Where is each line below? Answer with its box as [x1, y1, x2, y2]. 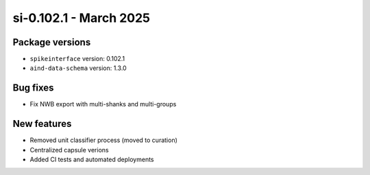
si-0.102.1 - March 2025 [12, 10, 151, 25]
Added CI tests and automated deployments [29, 155, 154, 164]
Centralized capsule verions [29, 145, 109, 154]
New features [12, 118, 72, 130]
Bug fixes [12, 82, 54, 94]
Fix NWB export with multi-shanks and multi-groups [29, 100, 177, 108]
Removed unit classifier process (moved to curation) [29, 136, 178, 144]
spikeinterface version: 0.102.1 [29, 55, 125, 63]
